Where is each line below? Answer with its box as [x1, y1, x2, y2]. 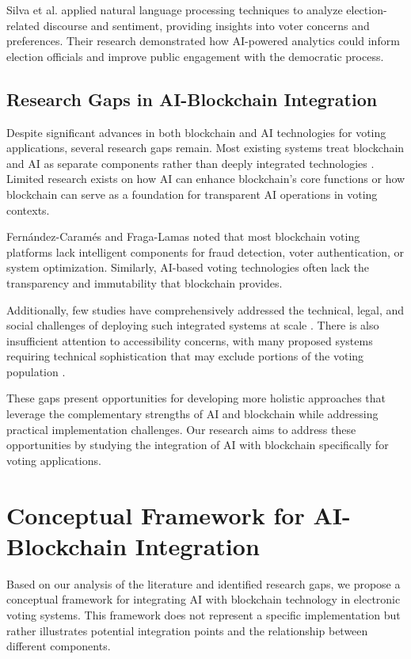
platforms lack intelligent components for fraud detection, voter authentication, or [6, 243, 405, 260]
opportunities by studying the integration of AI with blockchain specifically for [6, 436, 389, 453]
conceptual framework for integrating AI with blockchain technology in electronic [6, 591, 401, 608]
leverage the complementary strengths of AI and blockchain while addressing [6, 406, 379, 422]
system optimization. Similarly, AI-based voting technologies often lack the [6, 259, 370, 276]
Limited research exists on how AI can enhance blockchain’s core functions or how [6, 170, 405, 187]
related [6, 17, 40, 33]
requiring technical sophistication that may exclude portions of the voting [6, 348, 364, 364]
